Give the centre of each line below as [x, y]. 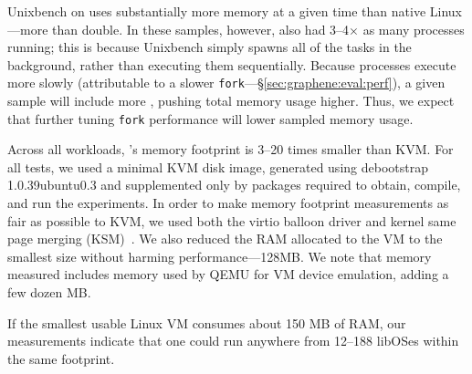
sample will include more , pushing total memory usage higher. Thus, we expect [231, 101]
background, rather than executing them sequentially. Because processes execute [232, 64]
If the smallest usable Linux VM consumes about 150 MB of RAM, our [207, 322]
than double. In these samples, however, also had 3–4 [201, 29]
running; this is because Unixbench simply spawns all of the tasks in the [210, 47]
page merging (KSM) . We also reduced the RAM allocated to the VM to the [225, 239]
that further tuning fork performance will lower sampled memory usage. [210, 118]
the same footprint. [61, 358]
